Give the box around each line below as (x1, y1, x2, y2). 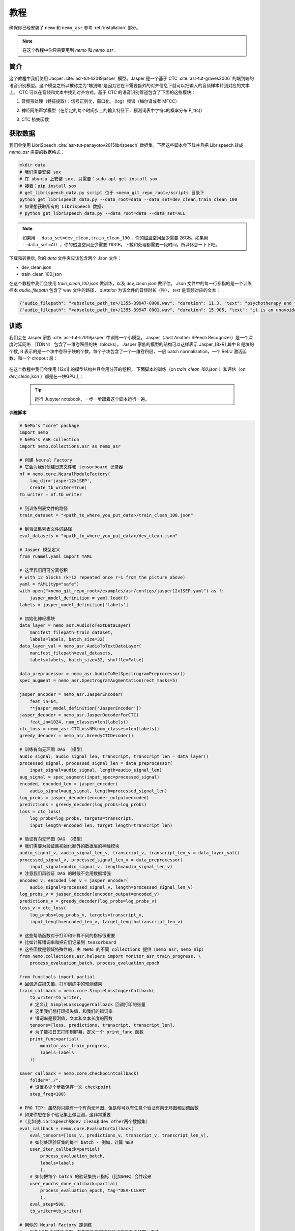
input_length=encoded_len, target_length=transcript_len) (29, 822, 173, 828)
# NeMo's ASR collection (19, 436, 80, 442)
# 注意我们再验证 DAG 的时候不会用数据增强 (19, 871, 111, 876)
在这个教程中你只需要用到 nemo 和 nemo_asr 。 (22, 47, 119, 53)
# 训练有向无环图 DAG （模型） (19, 746, 86, 752)
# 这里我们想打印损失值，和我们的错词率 (29, 1008, 113, 1014)
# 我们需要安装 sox (19, 169, 61, 175)
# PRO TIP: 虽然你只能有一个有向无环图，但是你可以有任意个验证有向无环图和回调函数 (19, 1105, 199, 1110)
